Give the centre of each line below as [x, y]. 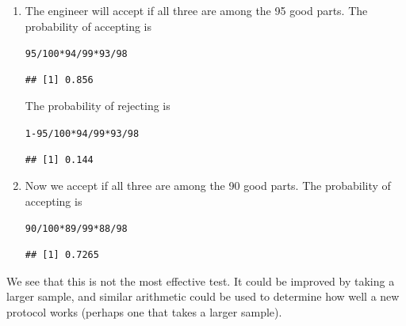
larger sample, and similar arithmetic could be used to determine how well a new [203, 296]
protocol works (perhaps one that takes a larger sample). [144, 311]
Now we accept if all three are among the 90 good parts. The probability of [208, 186]
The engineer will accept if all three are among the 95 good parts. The [196, 10]
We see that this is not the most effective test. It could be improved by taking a [201, 281]
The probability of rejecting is [98, 106]
